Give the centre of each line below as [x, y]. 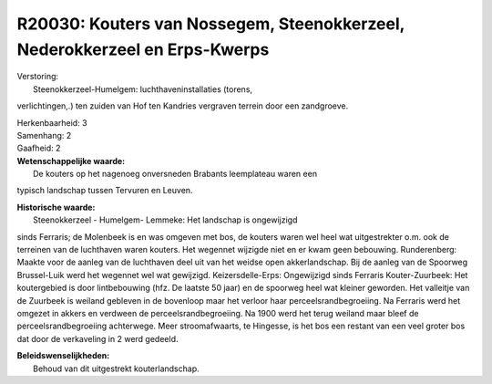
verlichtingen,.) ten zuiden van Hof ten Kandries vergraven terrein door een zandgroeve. [183, 106]
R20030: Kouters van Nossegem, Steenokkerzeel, [211, 24]
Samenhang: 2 [44, 135]
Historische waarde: [56, 207]
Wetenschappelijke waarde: [71, 161]
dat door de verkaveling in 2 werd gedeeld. [97, 338]
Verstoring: [38, 77]
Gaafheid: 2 [39, 148]
